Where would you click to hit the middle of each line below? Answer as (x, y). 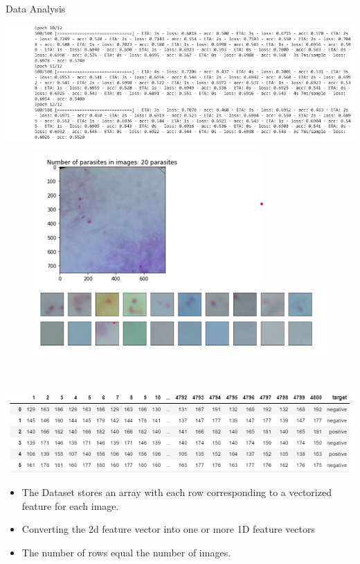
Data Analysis (36, 8)
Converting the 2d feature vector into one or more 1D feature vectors (169, 529)
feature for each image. (70, 505)
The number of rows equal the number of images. (126, 552)
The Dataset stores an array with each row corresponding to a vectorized (177, 492)
